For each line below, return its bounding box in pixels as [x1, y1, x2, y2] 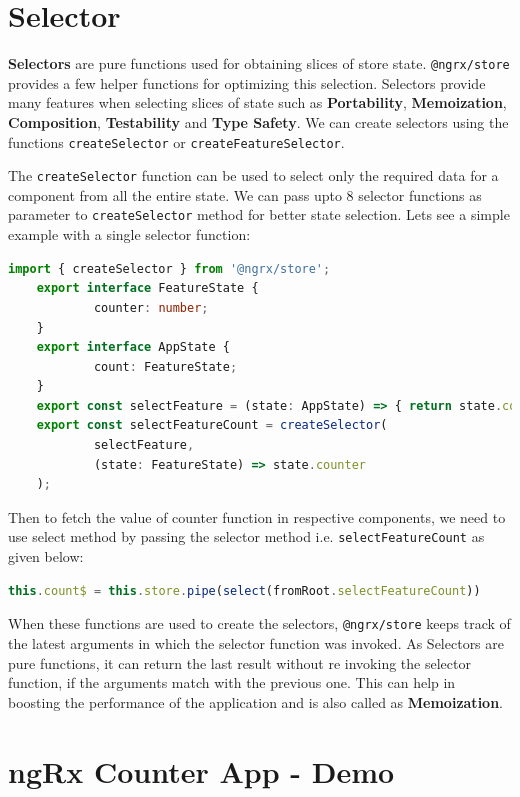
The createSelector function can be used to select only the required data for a [8, 165, 499, 186]
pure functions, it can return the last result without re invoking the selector [8, 652, 471, 673]
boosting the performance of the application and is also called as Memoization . [8, 691, 503, 712]
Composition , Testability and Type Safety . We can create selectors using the [8, 111, 509, 132]
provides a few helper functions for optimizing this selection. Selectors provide [8, 72, 486, 93]
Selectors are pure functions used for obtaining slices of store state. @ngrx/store [8, 53, 510, 74]
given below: [8, 546, 84, 567]
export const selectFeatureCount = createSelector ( [36, 418, 388, 433]
